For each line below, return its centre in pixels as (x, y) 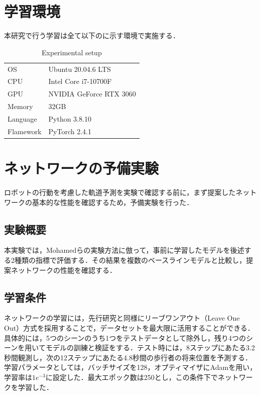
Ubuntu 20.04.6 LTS (80, 69)
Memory (20, 106)
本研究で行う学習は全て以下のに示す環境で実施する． (92, 35)
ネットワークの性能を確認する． (63, 270)
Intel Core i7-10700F (80, 81)
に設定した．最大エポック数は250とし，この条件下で (132, 377)
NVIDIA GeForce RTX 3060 (92, 94)
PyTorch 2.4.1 (70, 131)
